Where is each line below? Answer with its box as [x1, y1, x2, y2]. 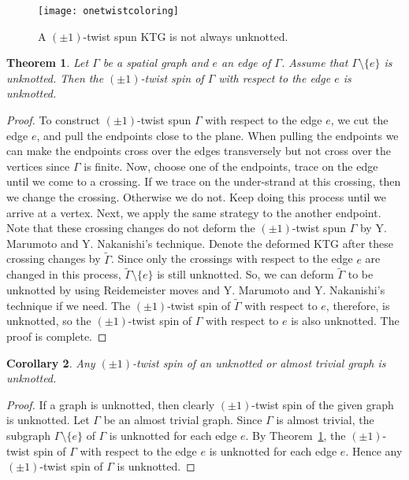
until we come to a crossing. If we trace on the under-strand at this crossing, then [6, 173, 401, 190]
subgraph [6, 426, 51, 443]
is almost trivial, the [276, 412, 374, 428]
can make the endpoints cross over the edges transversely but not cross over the [6, 142, 392, 159]
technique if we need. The [6, 297, 131, 313]
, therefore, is [325, 297, 390, 313]
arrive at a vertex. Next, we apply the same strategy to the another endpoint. [6, 204, 381, 220]
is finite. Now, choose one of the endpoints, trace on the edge [84, 157, 378, 174]
